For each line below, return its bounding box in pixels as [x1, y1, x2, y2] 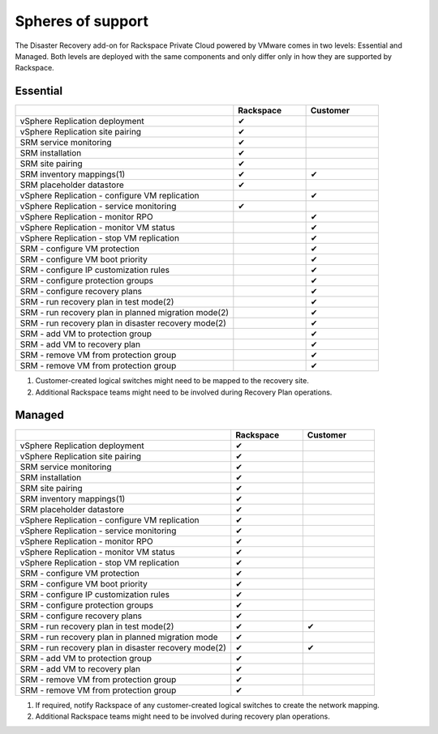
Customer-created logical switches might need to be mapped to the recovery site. [35, 376, 310, 386]
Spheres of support [15, 12, 149, 30]
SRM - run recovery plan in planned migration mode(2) [19, 307, 229, 318]
